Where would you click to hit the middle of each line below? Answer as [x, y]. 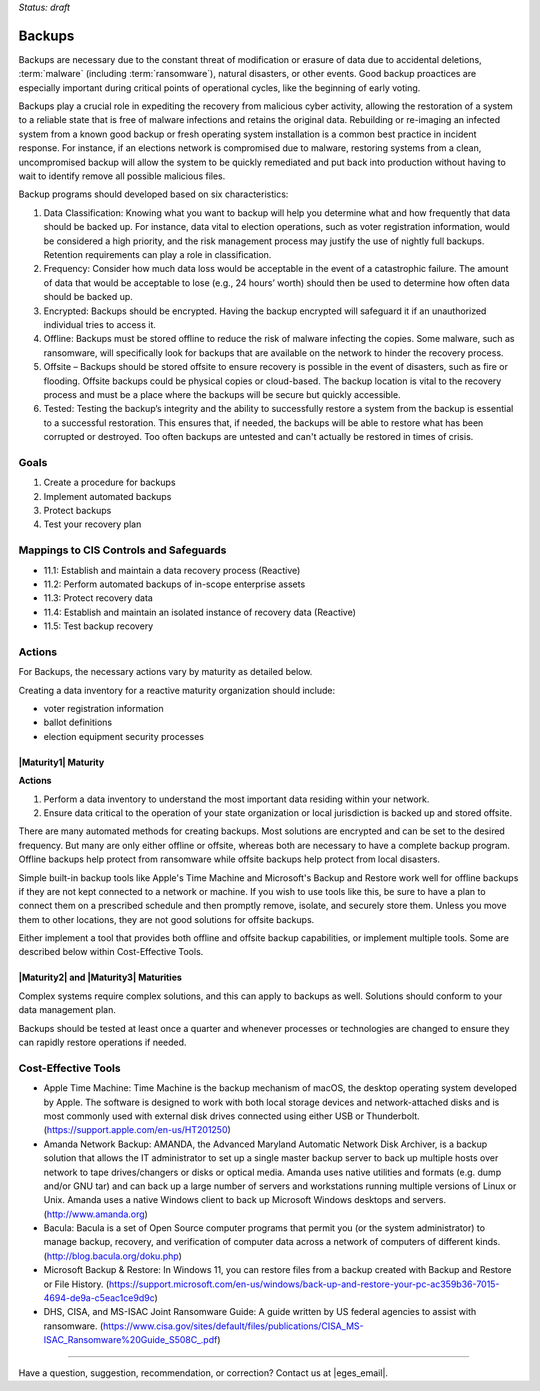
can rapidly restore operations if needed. [102, 1042]
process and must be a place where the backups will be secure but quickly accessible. [222, 394]
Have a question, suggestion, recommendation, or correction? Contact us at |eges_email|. [203, 1372]
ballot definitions [78, 722]
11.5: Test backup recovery [98, 626]
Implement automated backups [107, 496]
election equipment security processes [124, 736]
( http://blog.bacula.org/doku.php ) [112, 1256]
